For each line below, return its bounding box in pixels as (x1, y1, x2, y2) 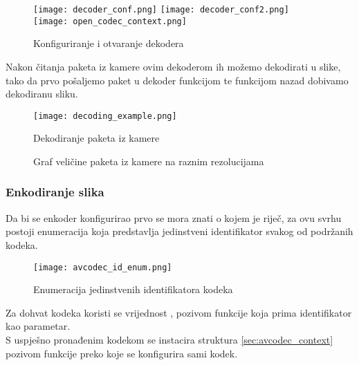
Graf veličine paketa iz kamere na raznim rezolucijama (33, 153, 264, 168)
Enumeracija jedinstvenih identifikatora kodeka (33, 282, 233, 297)
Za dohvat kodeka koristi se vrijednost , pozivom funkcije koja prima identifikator (6, 305, 352, 319)
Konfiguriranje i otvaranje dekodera (33, 36, 184, 50)
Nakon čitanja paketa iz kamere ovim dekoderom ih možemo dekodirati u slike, (6, 59, 341, 73)
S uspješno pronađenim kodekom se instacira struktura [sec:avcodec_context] (6, 332, 333, 346)
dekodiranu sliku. (6, 86, 78, 101)
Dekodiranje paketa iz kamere (33, 131, 160, 145)
